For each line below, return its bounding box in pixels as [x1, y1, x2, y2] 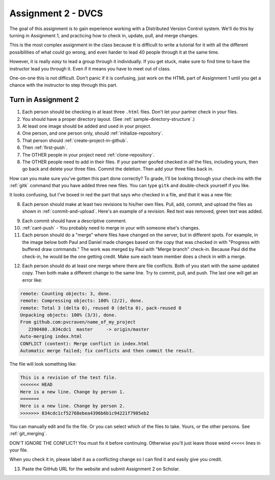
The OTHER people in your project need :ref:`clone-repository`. [22, 151, 155, 158]
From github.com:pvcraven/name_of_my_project [20, 319, 136, 325]
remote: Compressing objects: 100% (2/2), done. [20, 298, 144, 304]
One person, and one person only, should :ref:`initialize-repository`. [22, 130, 163, 136]
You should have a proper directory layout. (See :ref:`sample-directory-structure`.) [22, 116, 195, 122]
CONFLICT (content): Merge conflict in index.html [20, 341, 150, 346]
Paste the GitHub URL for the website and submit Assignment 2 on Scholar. [22, 466, 180, 472]
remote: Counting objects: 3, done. [20, 291, 112, 296]
